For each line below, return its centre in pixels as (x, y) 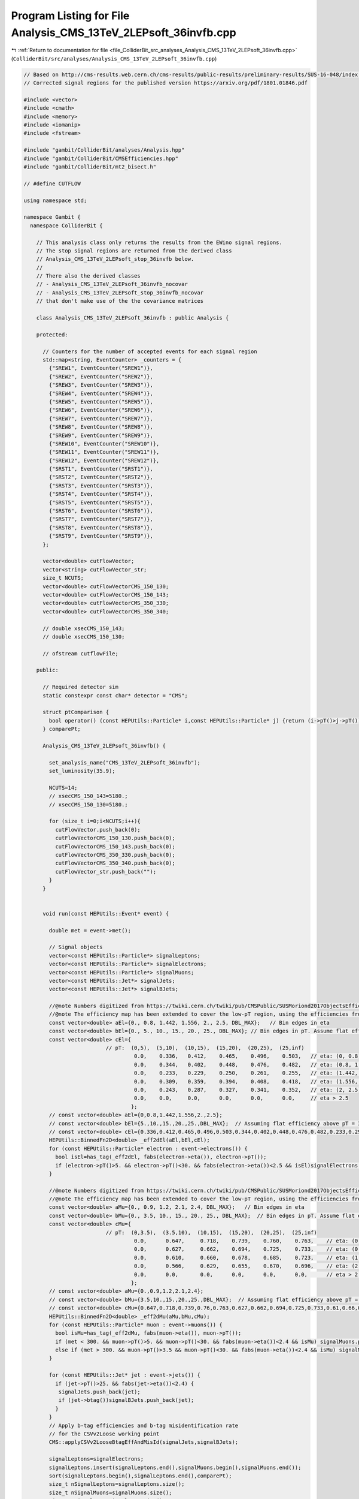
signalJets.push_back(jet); (99, 1392)
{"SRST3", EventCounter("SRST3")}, (101, 485)
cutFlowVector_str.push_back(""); (106, 872)
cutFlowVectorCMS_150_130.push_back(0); (115, 838)
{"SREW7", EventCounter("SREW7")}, (101, 419)
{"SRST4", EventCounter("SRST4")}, (101, 494)
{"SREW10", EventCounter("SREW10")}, (104, 443)
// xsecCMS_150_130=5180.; (88, 804)
